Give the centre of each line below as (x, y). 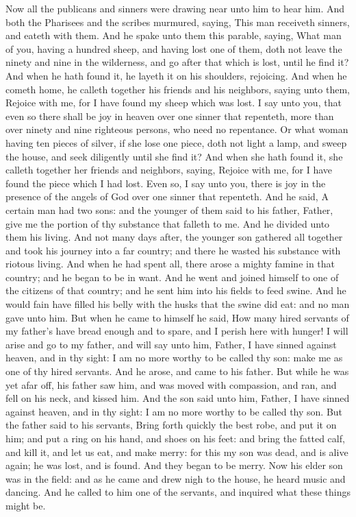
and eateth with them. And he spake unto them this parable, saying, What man (174, 35)
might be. (26, 505)
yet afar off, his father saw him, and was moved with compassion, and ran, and (171, 384)
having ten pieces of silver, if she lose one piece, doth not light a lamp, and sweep (176, 142)
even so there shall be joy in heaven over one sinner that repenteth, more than (170, 116)
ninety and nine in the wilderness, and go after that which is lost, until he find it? (177, 62)
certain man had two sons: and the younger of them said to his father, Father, (169, 209)
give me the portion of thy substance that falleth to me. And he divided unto (168, 223)
